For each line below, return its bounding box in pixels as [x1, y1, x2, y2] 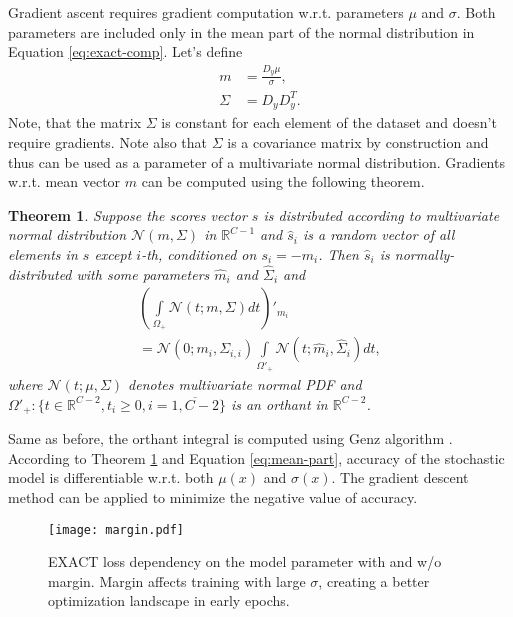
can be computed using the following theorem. [141, 171, 425, 192]
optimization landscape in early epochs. [48, 590, 290, 611]
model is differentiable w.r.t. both [8, 467, 214, 488]
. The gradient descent [331, 467, 469, 488]
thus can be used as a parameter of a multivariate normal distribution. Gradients [8, 151, 505, 172]
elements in [8, 243, 78, 264]
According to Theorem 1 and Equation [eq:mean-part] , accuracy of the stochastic [8, 447, 505, 468]
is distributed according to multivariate [263, 204, 500, 225]
